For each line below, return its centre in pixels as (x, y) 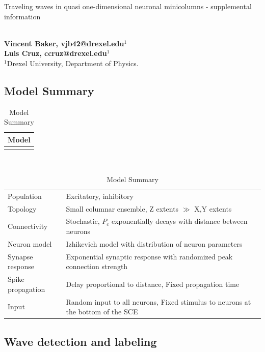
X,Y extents (213, 208)
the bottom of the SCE (102, 312)
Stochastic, (83, 221)
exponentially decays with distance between (179, 221)
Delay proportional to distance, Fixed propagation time (153, 284)
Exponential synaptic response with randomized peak (149, 256)
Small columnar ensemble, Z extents (122, 208)
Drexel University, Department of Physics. (73, 63)
